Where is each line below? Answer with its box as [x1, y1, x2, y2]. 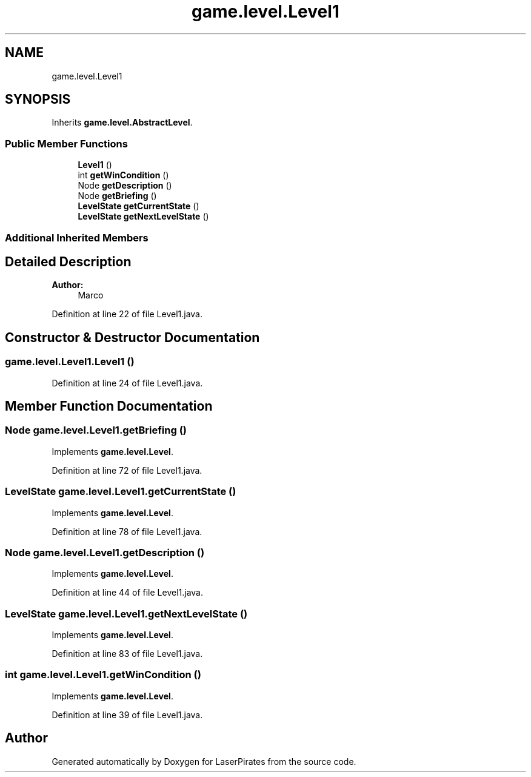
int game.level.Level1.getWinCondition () [5, 668, 201, 681]
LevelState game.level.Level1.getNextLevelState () [5, 607, 248, 620]
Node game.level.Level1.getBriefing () [5, 424, 187, 437]
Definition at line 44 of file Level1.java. [52, 587, 204, 598]
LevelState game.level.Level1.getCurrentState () [5, 485, 236, 498]
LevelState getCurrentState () [78, 201, 199, 212]
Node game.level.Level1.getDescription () [5, 546, 205, 559]
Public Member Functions [5, 137, 128, 150]
